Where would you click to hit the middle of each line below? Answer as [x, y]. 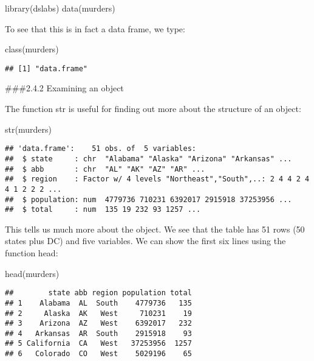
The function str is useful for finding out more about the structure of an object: [153, 109]
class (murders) [32, 49]
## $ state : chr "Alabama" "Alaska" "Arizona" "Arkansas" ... [148, 159]
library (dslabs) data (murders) [60, 8]
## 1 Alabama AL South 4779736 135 [98, 303]
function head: [32, 253]
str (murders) [28, 129]
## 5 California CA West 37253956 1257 [98, 344]
